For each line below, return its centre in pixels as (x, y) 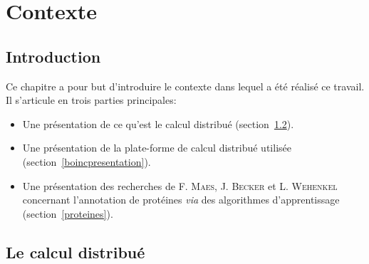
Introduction (53, 56)
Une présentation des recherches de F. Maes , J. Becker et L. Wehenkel (180, 185)
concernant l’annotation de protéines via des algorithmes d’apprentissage (181, 200)
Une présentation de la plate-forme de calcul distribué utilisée (157, 148)
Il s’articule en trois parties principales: (91, 100)
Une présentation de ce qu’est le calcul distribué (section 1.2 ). (158, 123)
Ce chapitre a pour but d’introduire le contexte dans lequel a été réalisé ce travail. (185, 86)
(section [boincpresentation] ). (87, 161)
